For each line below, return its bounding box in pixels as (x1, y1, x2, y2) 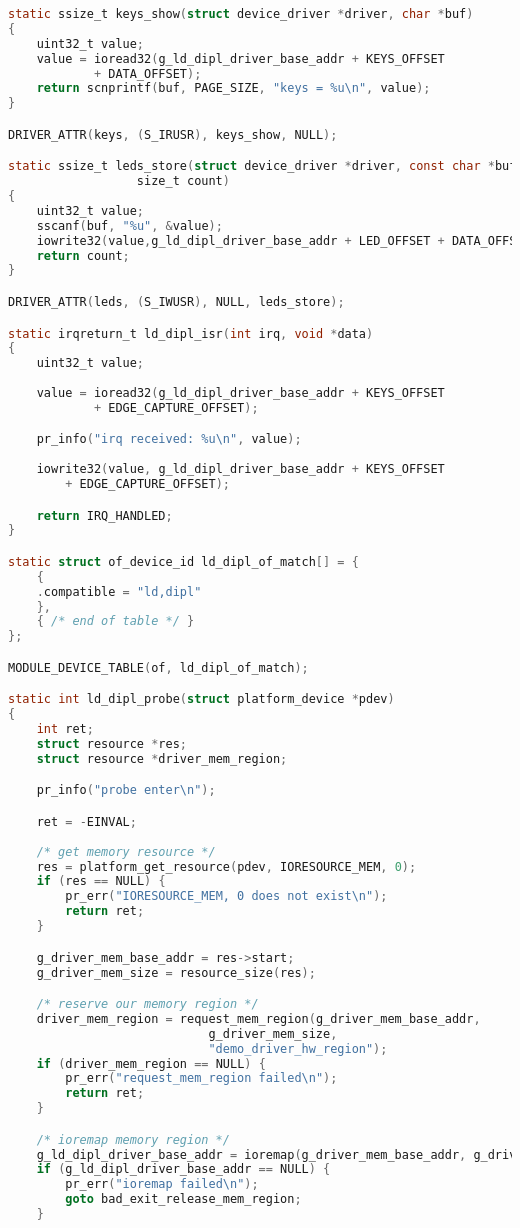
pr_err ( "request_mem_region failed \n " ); (65, 1071, 338, 1086)
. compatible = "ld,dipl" (36, 584, 202, 599)
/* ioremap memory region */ (36, 1132, 230, 1147)
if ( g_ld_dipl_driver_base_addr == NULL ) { (36, 1162, 331, 1177)
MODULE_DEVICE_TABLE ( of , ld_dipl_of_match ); (8, 660, 309, 675)
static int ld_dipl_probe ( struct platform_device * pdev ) (8, 692, 395, 707)
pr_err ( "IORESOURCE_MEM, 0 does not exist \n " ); (65, 889, 388, 904)
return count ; (36, 248, 130, 263)
